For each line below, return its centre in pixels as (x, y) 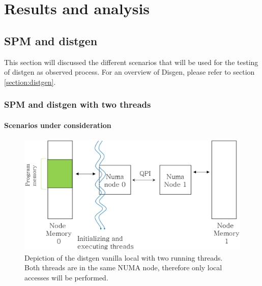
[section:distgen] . (30, 82)
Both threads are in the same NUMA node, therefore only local (123, 267)
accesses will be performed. (66, 277)
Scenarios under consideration (58, 125)
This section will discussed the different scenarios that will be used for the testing (131, 62)
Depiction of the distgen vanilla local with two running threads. (124, 257)
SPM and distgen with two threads (78, 104)
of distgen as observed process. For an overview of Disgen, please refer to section (129, 72)
